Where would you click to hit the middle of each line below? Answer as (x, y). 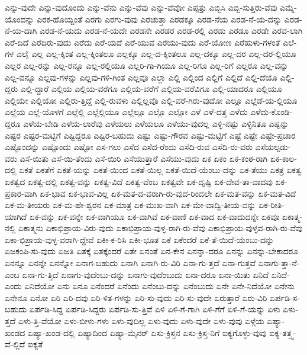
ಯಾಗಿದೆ (16, 216)
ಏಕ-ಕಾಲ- (283, 158)
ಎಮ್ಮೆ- (288, 7)
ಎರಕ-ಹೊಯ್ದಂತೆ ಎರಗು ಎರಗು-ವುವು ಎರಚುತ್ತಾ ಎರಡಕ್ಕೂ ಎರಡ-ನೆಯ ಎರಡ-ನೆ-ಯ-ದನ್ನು (159, 19)
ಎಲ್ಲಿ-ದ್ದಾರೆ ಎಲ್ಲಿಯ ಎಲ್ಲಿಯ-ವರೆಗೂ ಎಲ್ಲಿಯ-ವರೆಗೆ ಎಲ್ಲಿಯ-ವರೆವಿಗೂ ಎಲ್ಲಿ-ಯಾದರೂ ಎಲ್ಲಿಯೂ (151, 89)
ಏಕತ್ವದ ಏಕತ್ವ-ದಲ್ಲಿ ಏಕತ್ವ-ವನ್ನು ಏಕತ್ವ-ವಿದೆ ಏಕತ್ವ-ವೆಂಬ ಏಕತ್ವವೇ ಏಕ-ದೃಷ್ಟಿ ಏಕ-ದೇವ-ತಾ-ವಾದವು (139, 181)
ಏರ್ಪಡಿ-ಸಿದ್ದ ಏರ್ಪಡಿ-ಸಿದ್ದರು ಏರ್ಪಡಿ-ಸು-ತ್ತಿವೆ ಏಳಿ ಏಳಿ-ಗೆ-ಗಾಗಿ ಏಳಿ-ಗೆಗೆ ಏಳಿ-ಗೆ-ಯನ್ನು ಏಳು (155, 309)
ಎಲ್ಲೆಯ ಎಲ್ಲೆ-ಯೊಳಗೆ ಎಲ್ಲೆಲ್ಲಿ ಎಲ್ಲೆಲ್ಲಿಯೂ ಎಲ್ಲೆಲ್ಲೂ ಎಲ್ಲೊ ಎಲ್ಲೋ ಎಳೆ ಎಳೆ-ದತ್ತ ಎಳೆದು (126, 112)
